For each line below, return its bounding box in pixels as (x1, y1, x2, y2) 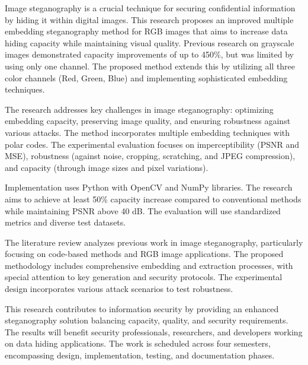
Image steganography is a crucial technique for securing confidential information (5, 2, 296, 14)
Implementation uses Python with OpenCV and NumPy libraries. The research (5, 181, 293, 193)
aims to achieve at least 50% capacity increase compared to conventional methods (5, 192, 301, 205)
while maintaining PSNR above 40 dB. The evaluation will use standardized (5, 204, 281, 217)
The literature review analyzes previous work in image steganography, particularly (5, 236, 303, 248)
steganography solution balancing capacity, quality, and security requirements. (5, 314, 288, 326)
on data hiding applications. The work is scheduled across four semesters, (5, 337, 271, 350)
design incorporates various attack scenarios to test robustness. (5, 283, 233, 295)
